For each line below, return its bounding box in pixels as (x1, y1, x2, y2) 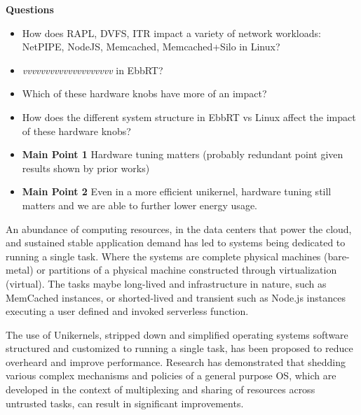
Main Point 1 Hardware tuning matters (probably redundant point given (22, 147, 343, 162)
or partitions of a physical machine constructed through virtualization (36, 262, 337, 277)
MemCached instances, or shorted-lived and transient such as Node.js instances (6, 290, 346, 304)
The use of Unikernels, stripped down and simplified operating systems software (6, 327, 348, 342)
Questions (6, 2, 54, 16)
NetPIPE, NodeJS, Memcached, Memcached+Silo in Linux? (22, 39, 280, 54)
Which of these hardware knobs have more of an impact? (22, 86, 267, 101)
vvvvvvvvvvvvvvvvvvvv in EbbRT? (22, 62, 163, 77)
